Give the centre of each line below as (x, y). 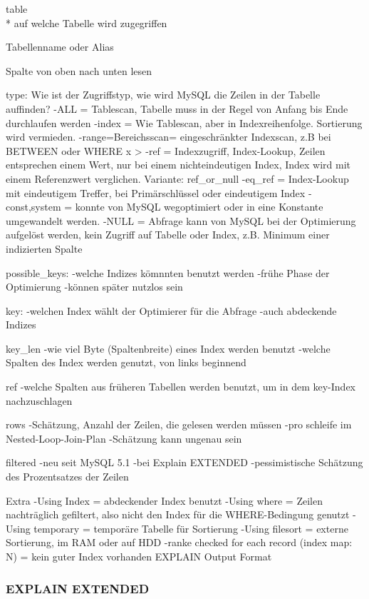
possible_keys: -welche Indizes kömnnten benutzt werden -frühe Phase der (168, 272)
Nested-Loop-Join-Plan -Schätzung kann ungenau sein (124, 438)
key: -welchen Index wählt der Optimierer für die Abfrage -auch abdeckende (171, 310)
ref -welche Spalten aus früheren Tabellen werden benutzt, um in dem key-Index (181, 387)
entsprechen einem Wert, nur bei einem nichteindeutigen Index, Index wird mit (178, 165)
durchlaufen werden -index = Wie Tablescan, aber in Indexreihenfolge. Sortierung (184, 122)
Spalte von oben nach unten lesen (79, 70)
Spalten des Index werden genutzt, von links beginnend (126, 362)
